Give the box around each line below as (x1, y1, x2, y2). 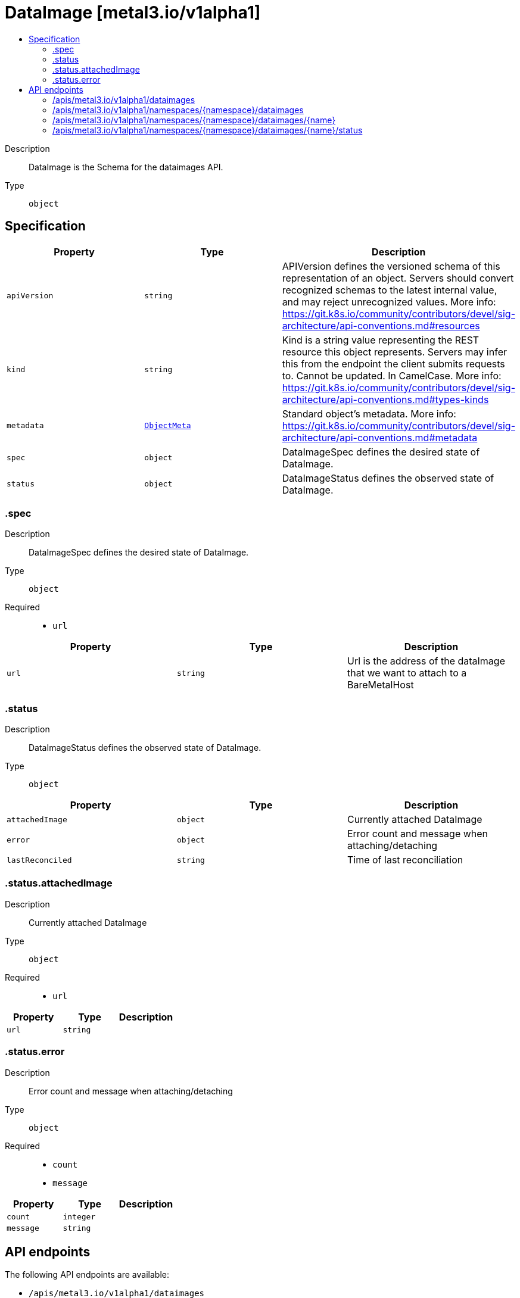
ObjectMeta (144, 421, 191, 430)
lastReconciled (7, 855, 72, 865)
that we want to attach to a (347, 667, 467, 679)
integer (63, 1212, 96, 1221)
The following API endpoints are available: (5, 1269, 169, 1280)
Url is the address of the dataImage (347, 655, 505, 667)
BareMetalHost (347, 679, 414, 691)
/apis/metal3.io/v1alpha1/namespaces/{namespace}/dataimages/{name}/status (52, 124, 363, 135)
